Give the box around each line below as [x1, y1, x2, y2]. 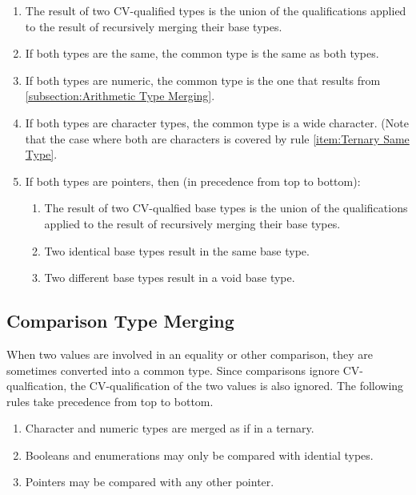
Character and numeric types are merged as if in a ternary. [25, 420, 314, 437]
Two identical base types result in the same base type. [44, 242, 310, 259]
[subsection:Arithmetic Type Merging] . [25, 87, 215, 104]
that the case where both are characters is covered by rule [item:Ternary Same [25, 130, 410, 147]
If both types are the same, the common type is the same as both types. [25, 45, 379, 62]
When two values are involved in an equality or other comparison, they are [6, 345, 374, 362]
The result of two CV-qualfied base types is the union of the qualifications [44, 199, 408, 216]
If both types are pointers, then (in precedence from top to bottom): [25, 172, 361, 189]
